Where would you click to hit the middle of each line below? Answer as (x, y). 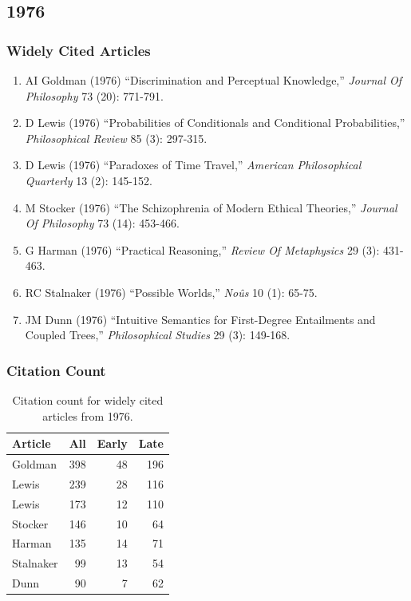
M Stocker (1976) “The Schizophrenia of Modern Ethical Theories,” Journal (211, 207)
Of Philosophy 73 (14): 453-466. (102, 223)
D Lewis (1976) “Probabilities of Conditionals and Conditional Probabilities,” (215, 123)
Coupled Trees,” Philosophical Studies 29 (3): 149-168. (158, 335)
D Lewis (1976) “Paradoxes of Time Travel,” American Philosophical (193, 165)
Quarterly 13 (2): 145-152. (89, 180)
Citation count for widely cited (88, 399)
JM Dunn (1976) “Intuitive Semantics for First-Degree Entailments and (200, 319)
